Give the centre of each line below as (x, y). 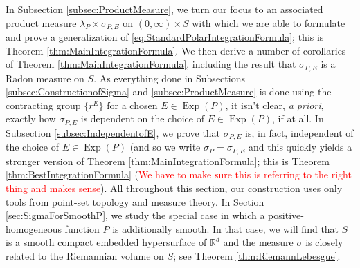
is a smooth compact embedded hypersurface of (106, 242)
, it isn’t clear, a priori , (274, 105)
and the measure (258, 242)
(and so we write (165, 147)
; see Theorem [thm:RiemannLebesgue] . (257, 255)
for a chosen (132, 105)
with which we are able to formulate (269, 22)
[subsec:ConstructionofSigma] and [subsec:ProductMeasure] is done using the (169, 92)
